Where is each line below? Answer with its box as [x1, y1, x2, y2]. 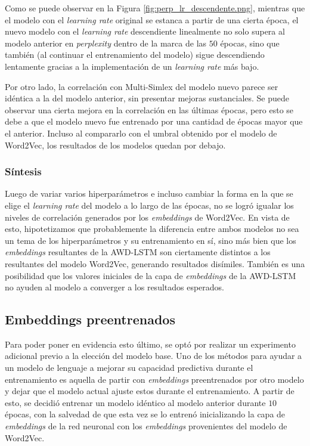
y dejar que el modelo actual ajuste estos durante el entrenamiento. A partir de [5, 385, 294, 397]
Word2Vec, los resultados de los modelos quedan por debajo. [5, 138, 226, 151]
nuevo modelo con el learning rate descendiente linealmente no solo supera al [5, 25, 285, 38]
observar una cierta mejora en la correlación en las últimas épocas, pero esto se [5, 103, 294, 116]
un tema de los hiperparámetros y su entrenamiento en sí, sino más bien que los [5, 234, 296, 246]
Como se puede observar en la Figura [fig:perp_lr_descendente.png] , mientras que [5, 2, 305, 14]
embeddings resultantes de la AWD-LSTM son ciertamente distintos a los [5, 246, 271, 258]
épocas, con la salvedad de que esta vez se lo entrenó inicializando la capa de [5, 408, 286, 420]
